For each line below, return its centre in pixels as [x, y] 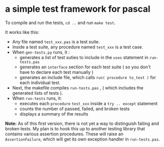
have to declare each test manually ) [56, 72]
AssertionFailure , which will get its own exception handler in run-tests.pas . [82, 139]
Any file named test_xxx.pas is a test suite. [56, 42]
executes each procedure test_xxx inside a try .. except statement [88, 103]
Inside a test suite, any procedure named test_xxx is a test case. [78, 47]
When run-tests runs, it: [37, 98]
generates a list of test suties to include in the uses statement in [84, 57]
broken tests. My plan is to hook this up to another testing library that [75, 128]
